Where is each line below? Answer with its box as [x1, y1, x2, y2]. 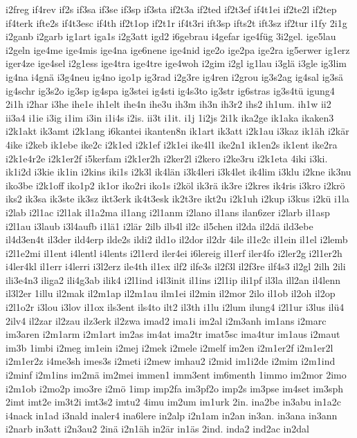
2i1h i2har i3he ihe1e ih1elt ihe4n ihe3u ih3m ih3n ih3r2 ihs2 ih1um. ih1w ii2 [6, 97, 331, 111]
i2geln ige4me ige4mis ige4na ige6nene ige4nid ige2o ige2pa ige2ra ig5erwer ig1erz [6, 42, 350, 57]
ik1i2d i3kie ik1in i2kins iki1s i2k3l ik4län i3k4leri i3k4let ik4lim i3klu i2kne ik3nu [6, 164, 351, 179]
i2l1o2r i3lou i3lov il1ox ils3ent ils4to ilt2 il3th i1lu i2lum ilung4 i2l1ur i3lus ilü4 [6, 300, 345, 314]
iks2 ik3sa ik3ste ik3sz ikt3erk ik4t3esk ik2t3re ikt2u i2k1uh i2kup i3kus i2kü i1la [6, 191, 349, 206]
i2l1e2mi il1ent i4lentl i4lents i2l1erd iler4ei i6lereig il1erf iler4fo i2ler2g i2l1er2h [6, 245, 342, 260]
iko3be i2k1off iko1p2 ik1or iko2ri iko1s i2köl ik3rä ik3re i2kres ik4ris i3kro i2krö [6, 178, 345, 192]
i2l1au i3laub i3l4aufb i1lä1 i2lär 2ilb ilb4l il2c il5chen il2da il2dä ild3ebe [6, 218, 313, 233]
